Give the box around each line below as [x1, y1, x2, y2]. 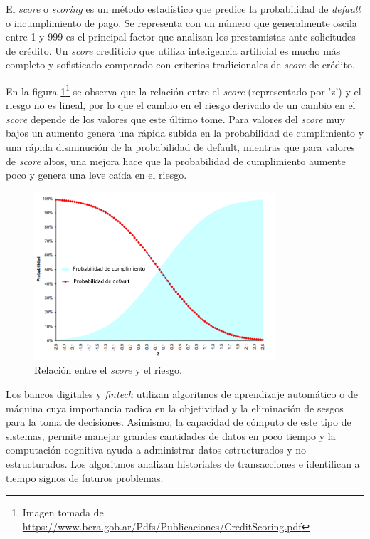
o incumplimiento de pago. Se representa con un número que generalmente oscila [6, 15, 357, 30]
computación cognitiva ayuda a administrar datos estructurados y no [6, 442, 307, 457]
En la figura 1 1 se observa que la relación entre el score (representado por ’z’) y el [6, 81, 361, 98]
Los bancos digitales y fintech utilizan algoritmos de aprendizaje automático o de [6, 386, 358, 401]
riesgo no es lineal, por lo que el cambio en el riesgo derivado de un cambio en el [6, 98, 356, 112]
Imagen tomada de [22, 505, 104, 520]
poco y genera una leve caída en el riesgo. [6, 167, 187, 182]
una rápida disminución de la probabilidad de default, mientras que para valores [6, 140, 355, 154]
